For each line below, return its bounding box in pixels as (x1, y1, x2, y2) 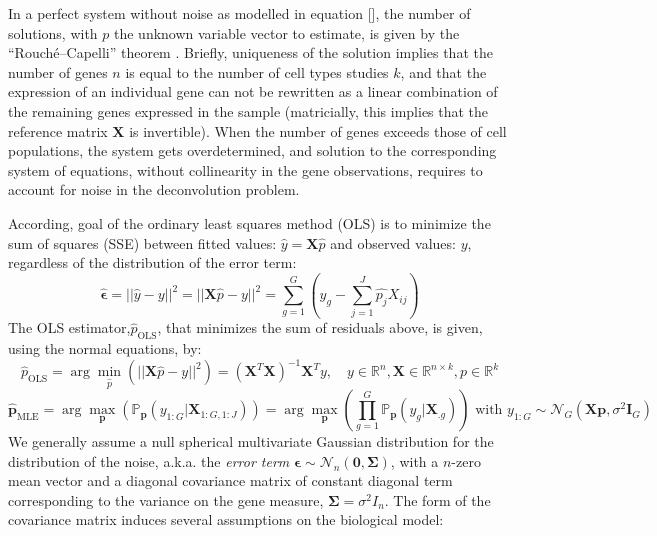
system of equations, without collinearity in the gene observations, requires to (8, 159, 483, 180)
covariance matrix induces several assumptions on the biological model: (8, 509, 444, 530)
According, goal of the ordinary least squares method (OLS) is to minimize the (8, 212, 491, 233)
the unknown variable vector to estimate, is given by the (113, 22, 460, 43)
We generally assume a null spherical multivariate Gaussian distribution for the (8, 431, 494, 452)
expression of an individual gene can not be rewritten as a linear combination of (8, 81, 498, 102)
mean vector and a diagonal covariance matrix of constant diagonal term (8, 470, 453, 491)
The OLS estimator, (8, 317, 131, 338)
